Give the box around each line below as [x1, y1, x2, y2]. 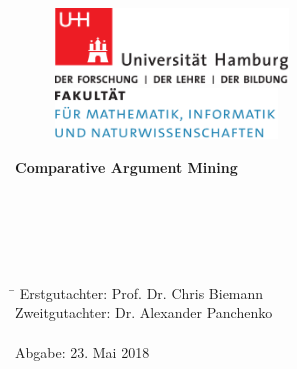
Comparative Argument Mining [15, 156, 238, 177]
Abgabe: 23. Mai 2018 [15, 341, 150, 362]
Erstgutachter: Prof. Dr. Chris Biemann [19, 282, 264, 303]
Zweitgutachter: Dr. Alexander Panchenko [15, 302, 273, 323]
